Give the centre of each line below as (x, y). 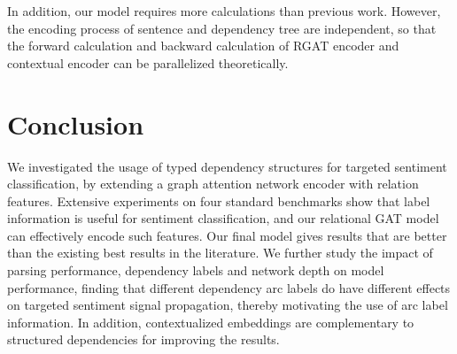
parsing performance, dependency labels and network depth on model (196, 270)
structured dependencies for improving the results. (143, 339)
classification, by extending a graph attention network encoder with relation (213, 184)
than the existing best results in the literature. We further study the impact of (220, 253)
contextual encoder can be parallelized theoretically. (148, 62)
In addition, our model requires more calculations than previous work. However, (224, 11)
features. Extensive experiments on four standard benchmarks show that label (219, 200)
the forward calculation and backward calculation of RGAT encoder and (203, 46)
